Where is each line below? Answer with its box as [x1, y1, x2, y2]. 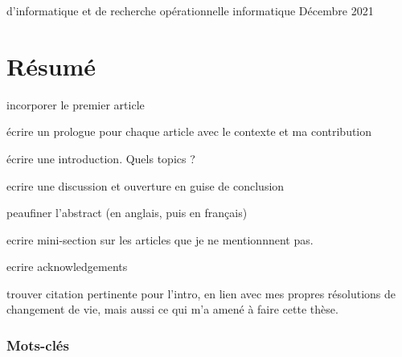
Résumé [6, 49, 96, 82]
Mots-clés [6, 334, 69, 355]
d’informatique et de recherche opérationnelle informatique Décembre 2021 [6, 2, 374, 18]
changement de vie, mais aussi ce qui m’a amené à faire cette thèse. [6, 301, 338, 318]
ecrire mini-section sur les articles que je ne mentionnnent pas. [6, 231, 314, 248]
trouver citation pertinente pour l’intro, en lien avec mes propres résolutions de [6, 285, 396, 302]
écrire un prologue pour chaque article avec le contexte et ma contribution [6, 123, 372, 140]
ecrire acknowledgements [6, 258, 128, 275]
